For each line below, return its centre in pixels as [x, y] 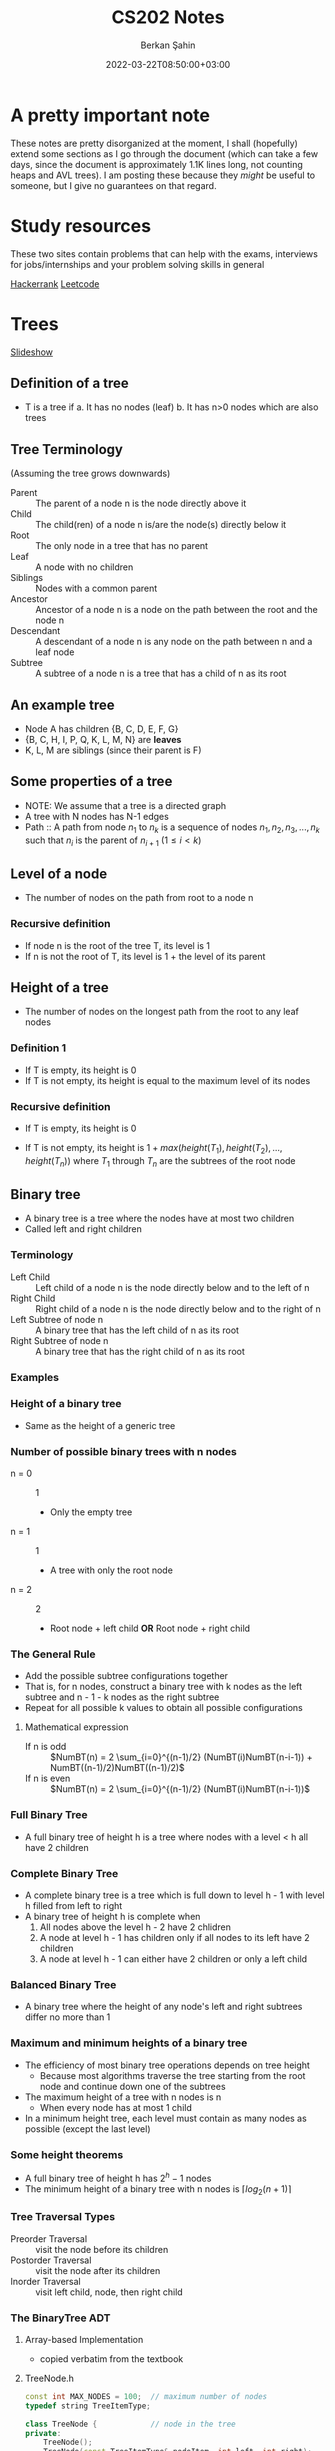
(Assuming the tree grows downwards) [90, 473]
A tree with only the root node [111, 1570]
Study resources [81, 225]
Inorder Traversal [46, 2281]
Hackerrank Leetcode [55, 283]
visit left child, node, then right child [109, 2292]
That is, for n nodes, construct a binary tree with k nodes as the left [163, 1687]
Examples [35, 1377]
